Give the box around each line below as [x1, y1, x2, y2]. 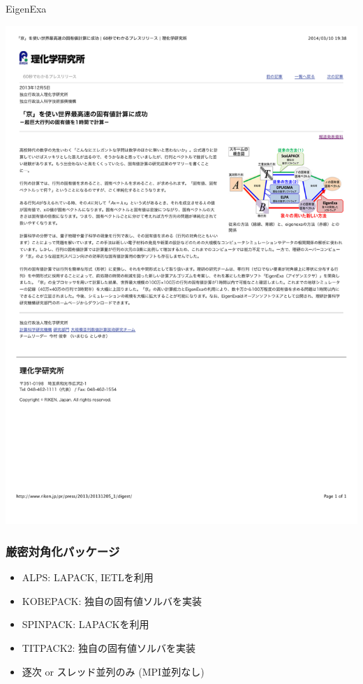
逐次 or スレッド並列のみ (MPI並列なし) [22, 664, 205, 678]
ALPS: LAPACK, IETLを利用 [22, 570, 154, 585]
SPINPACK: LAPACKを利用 [22, 617, 149, 632]
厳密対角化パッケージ [6, 542, 120, 560]
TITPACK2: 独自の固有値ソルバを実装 [22, 641, 196, 655]
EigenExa [6, 1, 47, 15]
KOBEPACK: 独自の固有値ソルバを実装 [22, 593, 202, 608]
